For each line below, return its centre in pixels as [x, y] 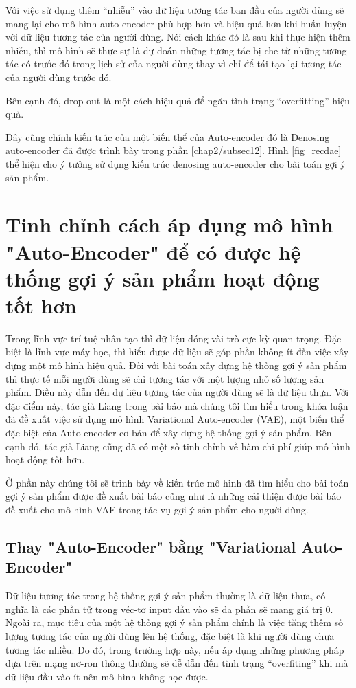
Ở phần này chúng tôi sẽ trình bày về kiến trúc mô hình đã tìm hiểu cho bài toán [177, 482]
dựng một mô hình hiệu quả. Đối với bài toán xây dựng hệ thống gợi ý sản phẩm [176, 365]
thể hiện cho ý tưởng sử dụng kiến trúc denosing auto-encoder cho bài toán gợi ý [176, 163]
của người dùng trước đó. [59, 77]
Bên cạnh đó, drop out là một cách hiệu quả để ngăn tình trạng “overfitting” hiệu [178, 100]
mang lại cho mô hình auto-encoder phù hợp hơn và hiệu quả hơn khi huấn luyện [176, 23]
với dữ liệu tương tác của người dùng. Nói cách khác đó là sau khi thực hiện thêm [178, 37]
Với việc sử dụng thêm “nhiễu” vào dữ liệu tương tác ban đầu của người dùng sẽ [175, 10]
